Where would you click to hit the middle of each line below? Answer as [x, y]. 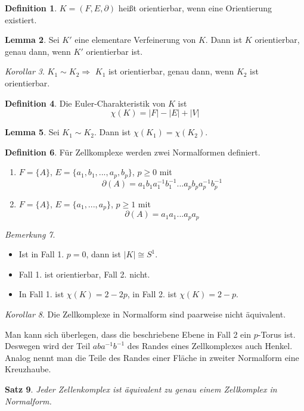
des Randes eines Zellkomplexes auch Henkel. [210, 346]
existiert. [21, 19]
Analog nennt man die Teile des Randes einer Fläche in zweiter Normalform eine [152, 357]
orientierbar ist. [114, 51]
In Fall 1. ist [41, 294]
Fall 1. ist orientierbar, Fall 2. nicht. [84, 274]
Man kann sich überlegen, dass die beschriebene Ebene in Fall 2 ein [128, 334]
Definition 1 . [31, 8]
